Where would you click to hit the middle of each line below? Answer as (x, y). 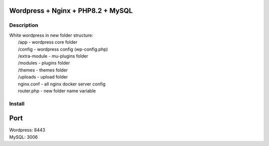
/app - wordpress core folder (48, 42)
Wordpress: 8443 (27, 130)
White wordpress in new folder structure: (51, 35)
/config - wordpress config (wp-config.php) (63, 49)
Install (17, 103)
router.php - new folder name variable (57, 91)
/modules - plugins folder (44, 63)
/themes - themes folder (43, 70)
